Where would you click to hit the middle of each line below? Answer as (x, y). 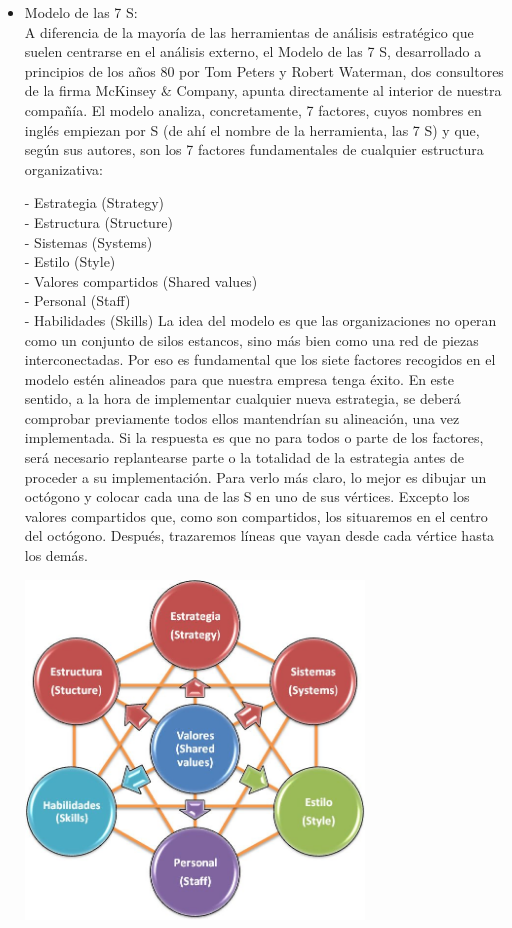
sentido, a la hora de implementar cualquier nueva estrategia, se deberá (242, 398)
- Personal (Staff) (77, 300)
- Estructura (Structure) (99, 221)
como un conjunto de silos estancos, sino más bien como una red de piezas (251, 339)
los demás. (56, 555)
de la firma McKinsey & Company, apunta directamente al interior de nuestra (263, 90)
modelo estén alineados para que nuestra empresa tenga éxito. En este (239, 378)
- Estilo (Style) (70, 261)
